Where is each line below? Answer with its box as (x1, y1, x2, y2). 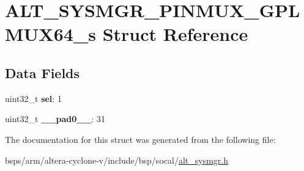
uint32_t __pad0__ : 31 (5, 112, 106, 125)
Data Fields (5, 63, 80, 82)
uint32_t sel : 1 (5, 92, 62, 104)
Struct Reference (102, 21, 248, 46)
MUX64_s (5, 21, 96, 46)
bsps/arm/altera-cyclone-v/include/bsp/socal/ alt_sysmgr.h (5, 153, 228, 166)
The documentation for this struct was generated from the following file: (5, 133, 276, 145)
